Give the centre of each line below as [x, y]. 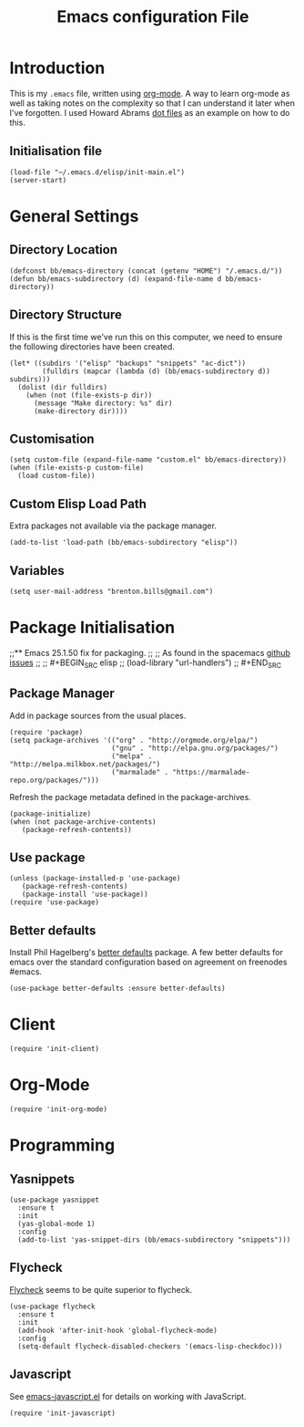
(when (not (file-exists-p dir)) [89, 395]
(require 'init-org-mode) [58, 1109]
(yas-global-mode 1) [56, 1224]
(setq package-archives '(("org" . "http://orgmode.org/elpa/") [134, 740]
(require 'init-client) [55, 1049]
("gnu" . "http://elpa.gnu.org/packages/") [195, 748]
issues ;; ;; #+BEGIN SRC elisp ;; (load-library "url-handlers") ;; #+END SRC [146, 663]
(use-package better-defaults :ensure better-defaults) [117, 989]
